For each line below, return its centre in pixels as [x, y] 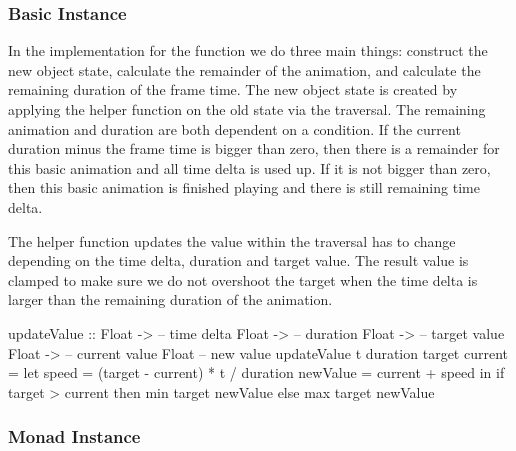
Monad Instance [74, 436]
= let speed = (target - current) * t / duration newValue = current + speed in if [256, 372]
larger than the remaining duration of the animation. [170, 299]
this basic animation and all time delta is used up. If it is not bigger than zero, [249, 167]
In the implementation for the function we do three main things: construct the [248, 50]
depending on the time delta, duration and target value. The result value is [238, 260]
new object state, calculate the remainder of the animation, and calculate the [244, 69]
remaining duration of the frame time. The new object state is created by [233, 89]
